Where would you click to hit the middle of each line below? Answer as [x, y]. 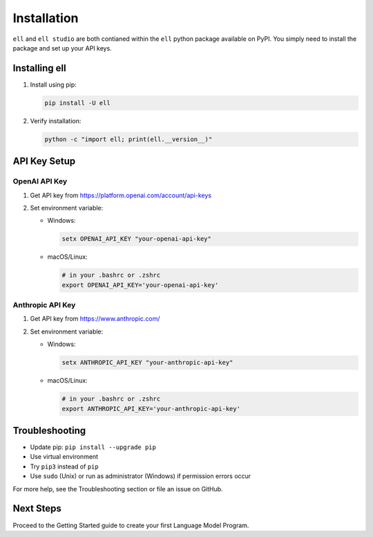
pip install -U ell [77, 103]
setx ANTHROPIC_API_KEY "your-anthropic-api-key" [147, 363]
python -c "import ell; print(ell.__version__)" [128, 139]
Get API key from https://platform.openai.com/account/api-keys [121, 195]
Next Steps [37, 509]
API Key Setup [44, 162]
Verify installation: [56, 120]
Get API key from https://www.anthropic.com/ [95, 319]
